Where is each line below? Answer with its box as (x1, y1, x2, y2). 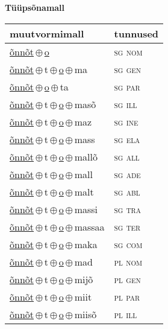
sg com (114, 237, 143, 251)
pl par (114, 289, 140, 304)
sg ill (114, 97, 137, 111)
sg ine (114, 114, 138, 129)
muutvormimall (10, 26, 84, 40)
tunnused (114, 26, 159, 40)
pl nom (114, 254, 143, 269)
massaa (74, 219, 105, 234)
